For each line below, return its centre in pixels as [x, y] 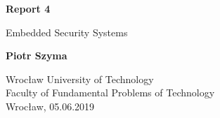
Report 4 [28, 8]
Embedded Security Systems [67, 32]
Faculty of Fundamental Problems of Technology [110, 93]
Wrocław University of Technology [80, 79]
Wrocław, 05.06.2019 [50, 106]
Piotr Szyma [37, 56]
